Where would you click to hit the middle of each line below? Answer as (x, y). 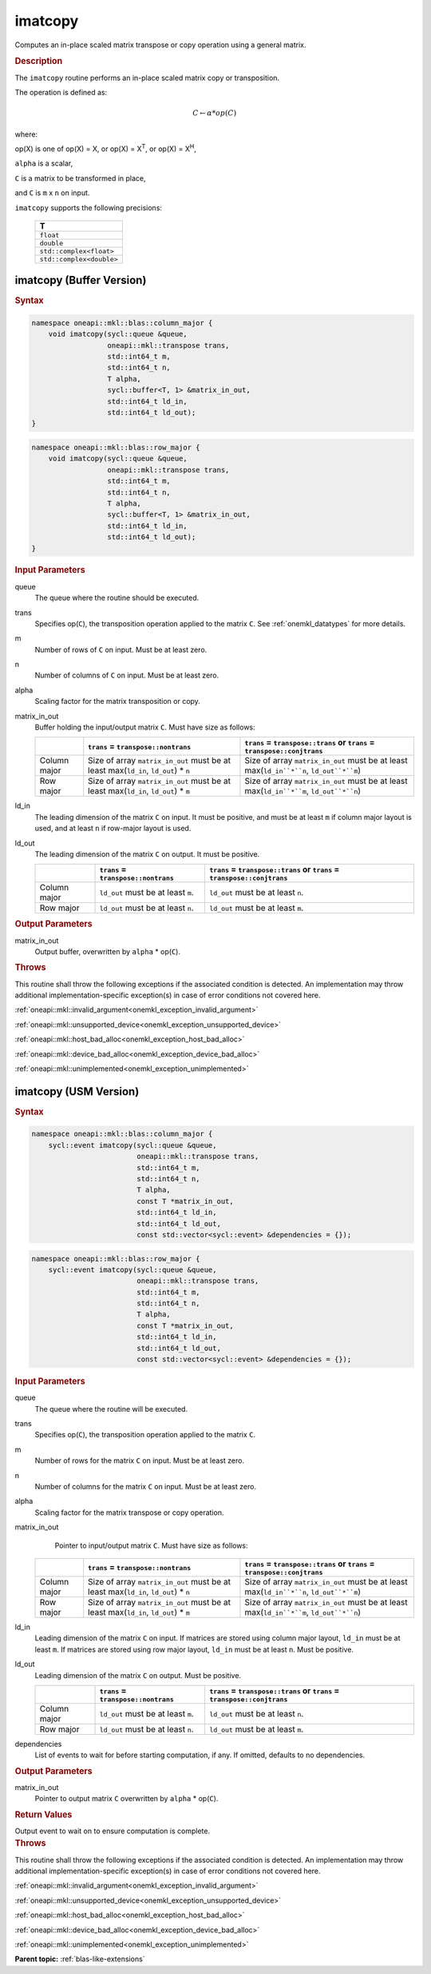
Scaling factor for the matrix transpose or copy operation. (129, 1512)
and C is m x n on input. (52, 193)
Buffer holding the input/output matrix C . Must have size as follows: (145, 727)
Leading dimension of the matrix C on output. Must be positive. (138, 1675)
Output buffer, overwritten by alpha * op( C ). (108, 952)
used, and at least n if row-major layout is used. (113, 829)
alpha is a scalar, (44, 163)
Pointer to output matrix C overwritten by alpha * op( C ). (127, 1799)
